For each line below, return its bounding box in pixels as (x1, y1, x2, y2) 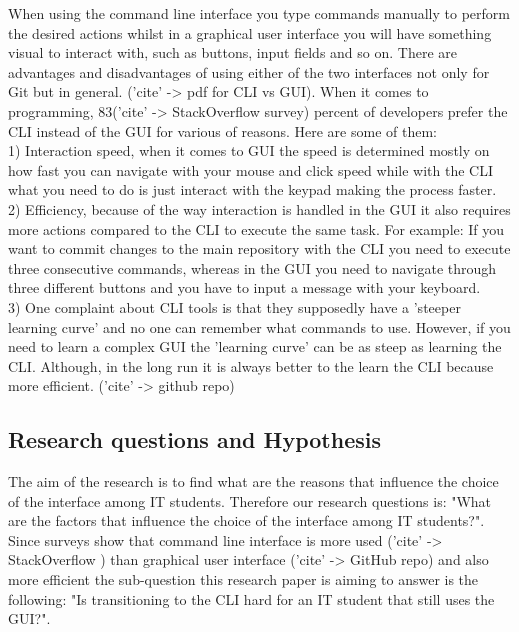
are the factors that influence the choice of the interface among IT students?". (8, 510, 485, 531)
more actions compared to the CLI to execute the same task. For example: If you (8, 218, 505, 239)
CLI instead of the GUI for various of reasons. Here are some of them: (8, 120, 437, 141)
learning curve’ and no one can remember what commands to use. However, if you (8, 316, 511, 337)
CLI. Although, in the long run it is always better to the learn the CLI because (8, 355, 494, 376)
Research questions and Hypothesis (8, 424, 382, 455)
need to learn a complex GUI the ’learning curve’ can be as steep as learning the (8, 336, 502, 357)
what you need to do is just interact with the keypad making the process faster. (8, 179, 497, 200)
